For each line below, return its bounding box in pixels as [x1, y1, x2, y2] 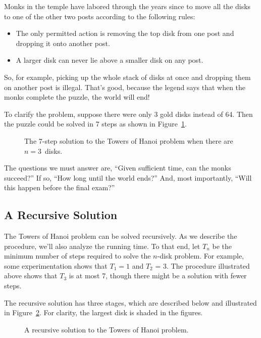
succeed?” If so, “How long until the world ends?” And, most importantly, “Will [4, 172, 252, 183]
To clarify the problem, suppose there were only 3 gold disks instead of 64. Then [4, 108, 253, 119]
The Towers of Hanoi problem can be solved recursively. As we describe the [4, 231, 237, 241]
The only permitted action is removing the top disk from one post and [16, 28, 234, 38]
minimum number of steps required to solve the [4, 250, 151, 261]
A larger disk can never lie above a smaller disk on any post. [16, 55, 203, 65]
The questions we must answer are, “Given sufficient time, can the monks [4, 162, 231, 173]
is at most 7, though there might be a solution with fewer [69, 270, 247, 281]
